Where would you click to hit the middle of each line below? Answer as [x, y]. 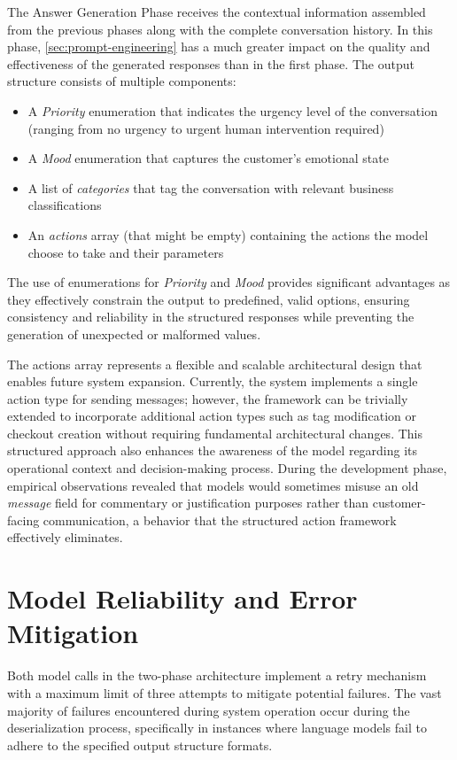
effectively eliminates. [65, 537]
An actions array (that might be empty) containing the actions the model [228, 234]
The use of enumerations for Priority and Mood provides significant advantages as [229, 282]
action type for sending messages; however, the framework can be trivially [208, 398]
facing [23, 520]
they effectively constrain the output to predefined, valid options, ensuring [209, 299]
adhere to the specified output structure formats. [140, 744]
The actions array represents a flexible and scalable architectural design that [215, 364]
